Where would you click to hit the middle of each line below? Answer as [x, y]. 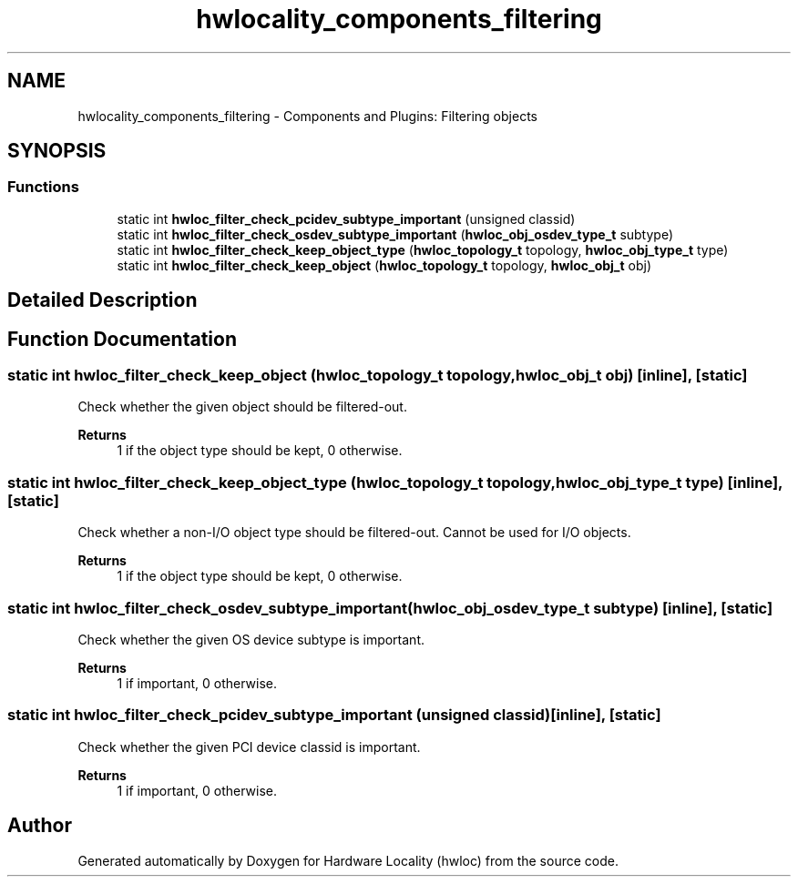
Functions [43, 187]
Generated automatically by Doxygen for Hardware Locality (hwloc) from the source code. [348, 860]
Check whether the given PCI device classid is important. [249, 747]
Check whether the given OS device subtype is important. [251, 639]
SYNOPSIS [57, 151]
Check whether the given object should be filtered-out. [242, 407]
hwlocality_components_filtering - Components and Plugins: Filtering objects [307, 116]
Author [40, 826]
